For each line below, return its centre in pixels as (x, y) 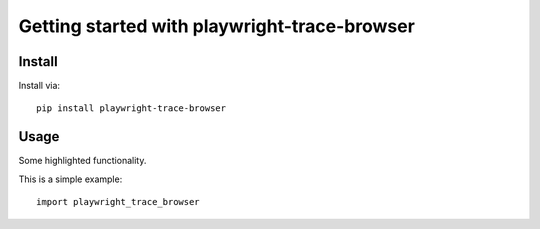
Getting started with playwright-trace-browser (216, 26)
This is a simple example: (70, 179)
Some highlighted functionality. (82, 161)
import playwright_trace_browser (118, 202)
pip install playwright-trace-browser (131, 108)
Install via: (39, 86)
